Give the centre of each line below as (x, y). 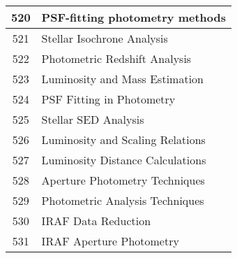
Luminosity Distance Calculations (124, 160)
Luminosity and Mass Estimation (122, 79)
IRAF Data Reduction (96, 221)
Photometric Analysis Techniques (123, 200)
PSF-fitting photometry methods (133, 17)
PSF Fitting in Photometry (108, 99)
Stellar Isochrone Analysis (105, 38)
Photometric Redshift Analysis (116, 58)
